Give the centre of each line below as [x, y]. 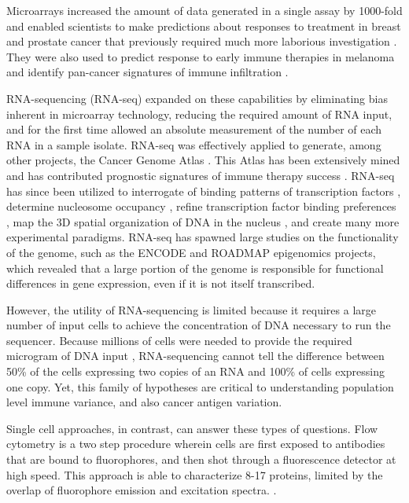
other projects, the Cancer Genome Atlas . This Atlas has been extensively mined [203, 160]
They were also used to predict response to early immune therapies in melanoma [201, 56]
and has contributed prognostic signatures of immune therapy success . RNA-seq [201, 175]
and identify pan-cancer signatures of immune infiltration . [147, 72]
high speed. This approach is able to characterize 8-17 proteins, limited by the [195, 474]
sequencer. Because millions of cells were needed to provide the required [179, 340]
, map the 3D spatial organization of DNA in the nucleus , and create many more [203, 221]
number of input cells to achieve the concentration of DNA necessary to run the [199, 325]
